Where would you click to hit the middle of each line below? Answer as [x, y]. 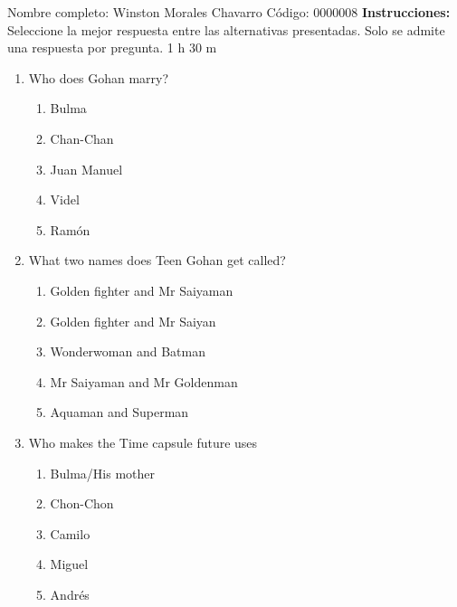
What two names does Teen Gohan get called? [157, 260]
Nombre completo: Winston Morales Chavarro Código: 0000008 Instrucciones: [229, 12]
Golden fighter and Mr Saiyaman [142, 290]
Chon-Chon [82, 503]
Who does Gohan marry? [99, 77]
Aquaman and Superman [119, 412]
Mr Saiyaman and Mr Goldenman [144, 381]
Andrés [70, 594]
